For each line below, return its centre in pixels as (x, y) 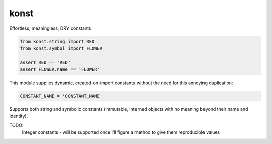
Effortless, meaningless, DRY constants (50, 28)
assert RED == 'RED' (45, 62)
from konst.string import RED (57, 41)
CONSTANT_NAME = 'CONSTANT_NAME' (61, 96)
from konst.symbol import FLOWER (61, 48)
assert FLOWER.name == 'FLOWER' (60, 70)
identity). (19, 116)
